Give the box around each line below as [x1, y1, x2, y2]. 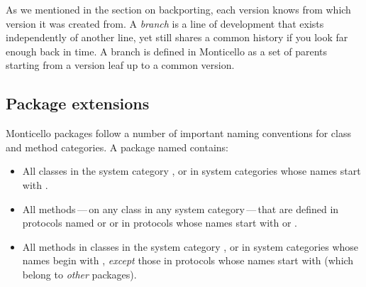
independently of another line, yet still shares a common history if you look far [6, 30, 348, 45]
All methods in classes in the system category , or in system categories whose [22, 239, 359, 254]
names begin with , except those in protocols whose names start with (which [22, 253, 354, 268]
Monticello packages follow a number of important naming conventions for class [6, 126, 351, 141]
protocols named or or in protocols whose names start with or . [22, 215, 297, 230]
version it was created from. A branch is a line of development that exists [6, 16, 324, 31]
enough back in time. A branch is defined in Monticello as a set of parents [6, 43, 328, 58]
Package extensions [6, 92, 150, 114]
